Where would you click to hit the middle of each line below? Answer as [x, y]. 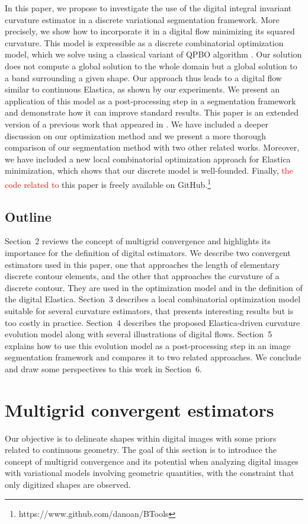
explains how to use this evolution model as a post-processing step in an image [148, 345]
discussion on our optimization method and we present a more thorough [136, 135]
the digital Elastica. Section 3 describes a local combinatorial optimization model [153, 299]
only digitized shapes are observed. [68, 484]
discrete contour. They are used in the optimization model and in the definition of [154, 287]
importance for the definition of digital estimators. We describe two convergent [148, 252]
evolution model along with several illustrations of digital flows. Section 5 [139, 334]
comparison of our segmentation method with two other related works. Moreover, [152, 147]
